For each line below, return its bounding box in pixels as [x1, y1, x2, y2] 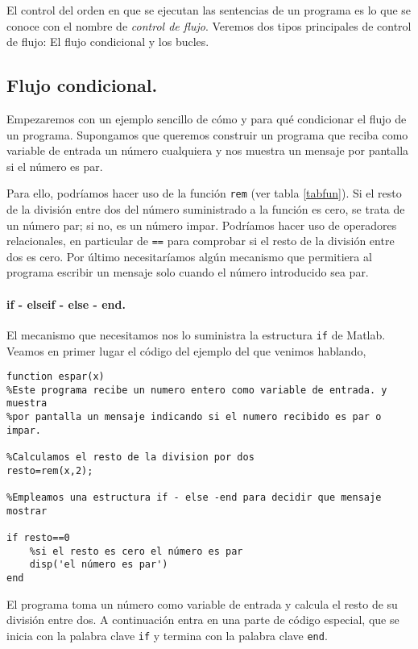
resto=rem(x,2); [6, 464, 93, 476]
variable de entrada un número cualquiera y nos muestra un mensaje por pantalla [6, 142, 409, 159]
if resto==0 [6, 531, 70, 543]
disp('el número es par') [29, 559, 168, 571]
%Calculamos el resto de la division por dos [6, 451, 255, 464]
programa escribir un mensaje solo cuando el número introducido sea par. [6, 264, 369, 281]
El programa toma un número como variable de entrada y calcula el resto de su [6, 595, 398, 612]
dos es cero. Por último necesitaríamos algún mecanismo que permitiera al [6, 248, 372, 264]
